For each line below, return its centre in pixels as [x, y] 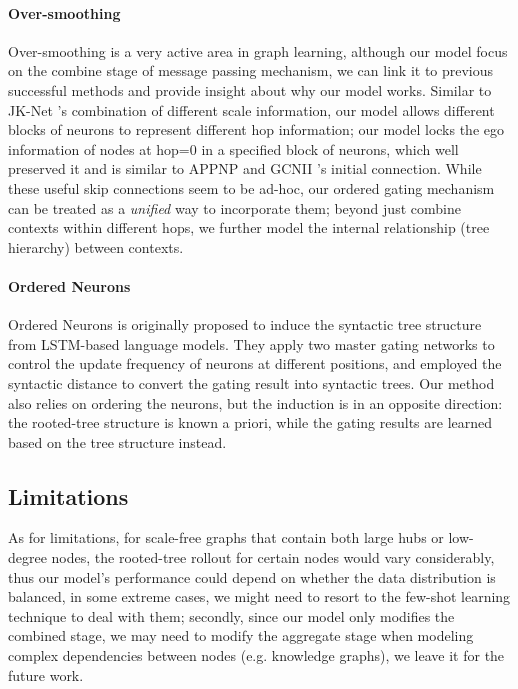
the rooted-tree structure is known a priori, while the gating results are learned [250, 422]
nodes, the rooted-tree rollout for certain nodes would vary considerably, [273, 557]
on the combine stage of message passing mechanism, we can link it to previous [251, 70]
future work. [46, 674]
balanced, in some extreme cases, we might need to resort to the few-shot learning [259, 596]
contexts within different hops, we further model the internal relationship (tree [249, 227]
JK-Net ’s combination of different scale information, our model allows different [251, 109]
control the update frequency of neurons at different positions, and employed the [255, 363]
